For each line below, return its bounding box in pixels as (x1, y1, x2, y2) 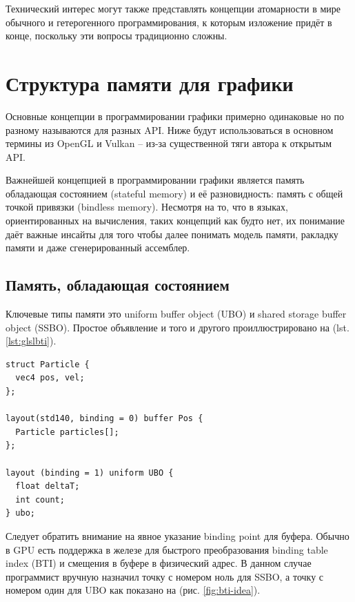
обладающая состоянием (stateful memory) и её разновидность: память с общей (6, 186, 343, 200)
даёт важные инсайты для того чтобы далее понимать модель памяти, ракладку (6, 226, 338, 241)
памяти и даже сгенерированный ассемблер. (6, 240, 190, 255)
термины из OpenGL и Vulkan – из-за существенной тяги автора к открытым (6, 136, 332, 150)
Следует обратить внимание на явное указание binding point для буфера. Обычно (6, 528, 349, 543)
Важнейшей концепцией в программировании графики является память (6, 173, 305, 187)
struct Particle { (6, 359, 90, 369)
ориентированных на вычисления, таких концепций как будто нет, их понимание (6, 213, 345, 228)
